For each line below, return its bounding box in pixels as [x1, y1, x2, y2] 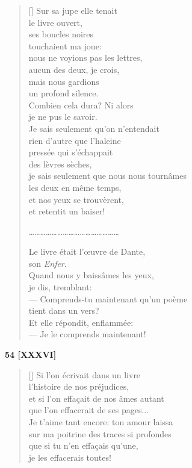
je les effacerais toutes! [28, 451, 111, 463]
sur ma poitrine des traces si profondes [28, 427, 172, 440]
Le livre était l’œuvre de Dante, [28, 245, 146, 258]
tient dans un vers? [28, 304, 99, 317]
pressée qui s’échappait [28, 146, 113, 158]
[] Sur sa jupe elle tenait [28, 4, 117, 16]
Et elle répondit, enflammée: [28, 316, 134, 328]
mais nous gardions [28, 75, 99, 87]
